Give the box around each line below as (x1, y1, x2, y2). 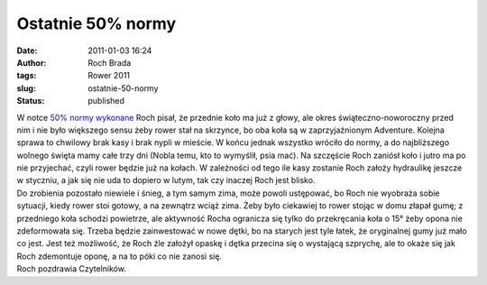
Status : (16, 96, 45, 106)
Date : (16, 45, 38, 56)
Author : (16, 57, 47, 68)
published (87, 96, 125, 106)
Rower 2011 (87, 70, 131, 81)
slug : (16, 82, 36, 94)
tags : (16, 70, 37, 81)
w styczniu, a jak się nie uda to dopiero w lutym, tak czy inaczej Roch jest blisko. (16, 175, 316, 186)
